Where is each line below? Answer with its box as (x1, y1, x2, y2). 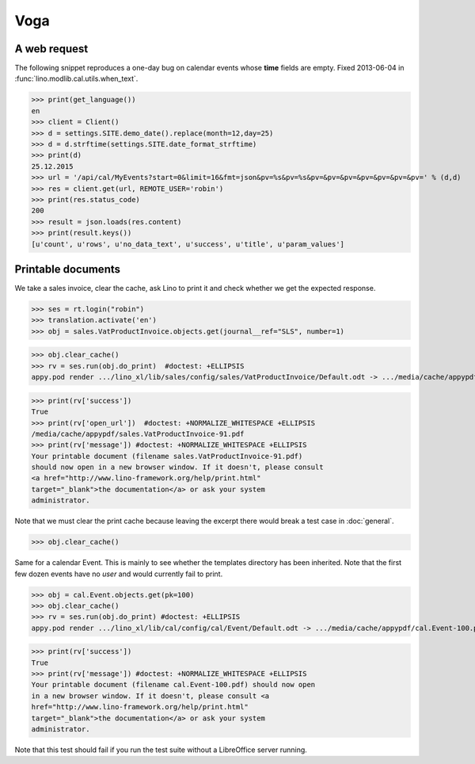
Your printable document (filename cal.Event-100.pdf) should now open (31, 680, 316, 690)
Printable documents (14, 262, 121, 276)
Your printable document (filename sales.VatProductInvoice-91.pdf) (31, 452, 303, 460)
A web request (14, 42, 89, 55)
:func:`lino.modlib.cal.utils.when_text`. (14, 74, 139, 83)
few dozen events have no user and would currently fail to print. (14, 569, 223, 579)
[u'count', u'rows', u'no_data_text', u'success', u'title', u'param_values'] (31, 239, 344, 249)
